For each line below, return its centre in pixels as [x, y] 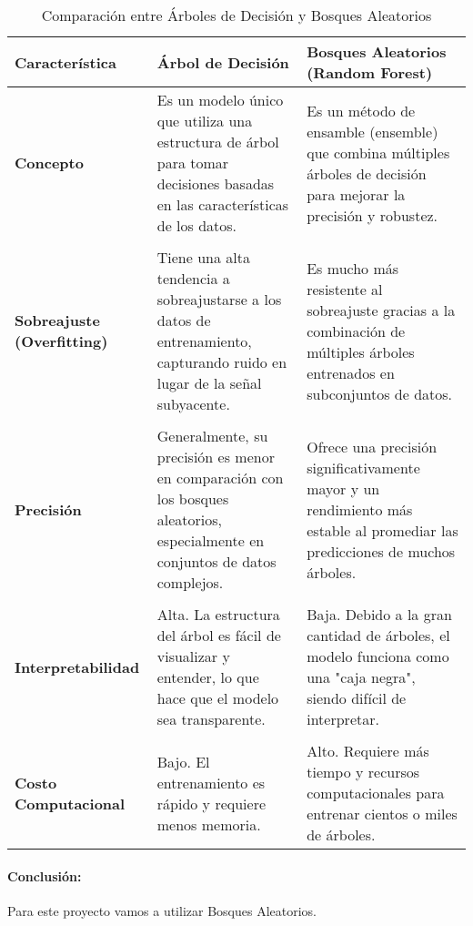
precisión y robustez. [372, 215]
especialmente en [211, 540]
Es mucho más [353, 268]
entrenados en [351, 372]
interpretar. [343, 719]
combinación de [356, 331]
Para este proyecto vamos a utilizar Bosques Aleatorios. [162, 910]
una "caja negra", [361, 677]
